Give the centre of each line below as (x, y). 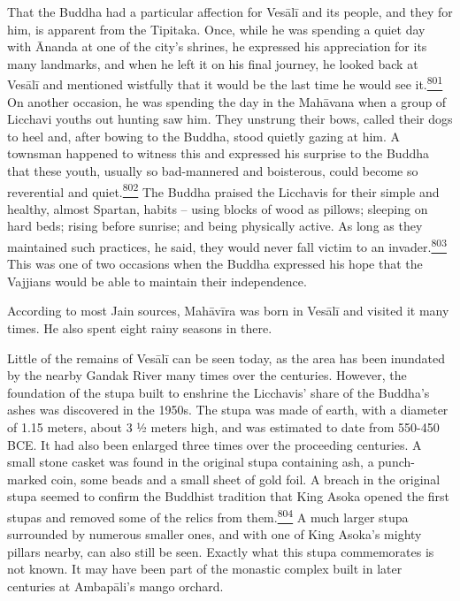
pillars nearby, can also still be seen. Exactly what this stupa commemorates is (221, 551)
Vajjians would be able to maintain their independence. (157, 281)
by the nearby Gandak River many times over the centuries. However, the (207, 375)
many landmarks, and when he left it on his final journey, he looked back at (213, 63)
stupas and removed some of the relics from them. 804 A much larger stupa (208, 516)
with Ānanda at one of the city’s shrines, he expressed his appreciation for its (217, 46)
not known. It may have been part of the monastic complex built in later (205, 569)
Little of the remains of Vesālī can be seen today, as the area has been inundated (226, 358)
